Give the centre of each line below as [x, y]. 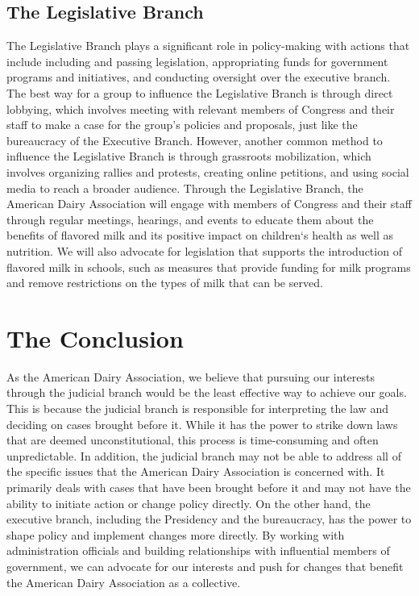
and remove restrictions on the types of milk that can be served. [165, 283]
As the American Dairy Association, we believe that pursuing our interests [191, 376]
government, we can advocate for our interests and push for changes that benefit [205, 566]
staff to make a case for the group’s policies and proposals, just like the [182, 125]
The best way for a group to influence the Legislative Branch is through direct [200, 92]
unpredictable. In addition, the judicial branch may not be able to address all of [204, 455]
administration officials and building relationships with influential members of [198, 550]
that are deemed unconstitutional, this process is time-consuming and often [193, 440]
